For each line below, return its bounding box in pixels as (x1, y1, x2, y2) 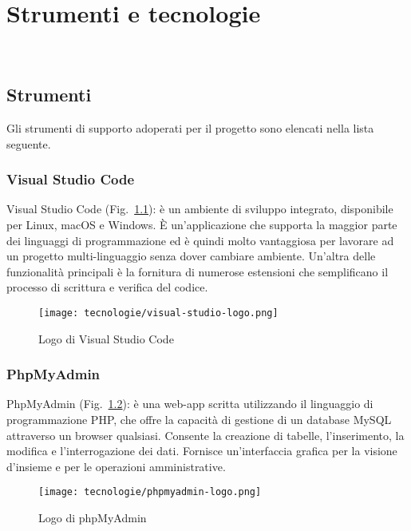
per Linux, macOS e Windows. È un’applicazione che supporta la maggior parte (6, 216, 397, 232)
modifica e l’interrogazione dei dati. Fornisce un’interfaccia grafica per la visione (6, 442, 397, 459)
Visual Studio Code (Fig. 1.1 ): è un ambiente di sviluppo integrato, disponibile (6, 200, 393, 217)
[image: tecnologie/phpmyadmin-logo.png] (38, 486, 262, 498)
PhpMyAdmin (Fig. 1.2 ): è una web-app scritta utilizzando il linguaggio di (6, 395, 373, 412)
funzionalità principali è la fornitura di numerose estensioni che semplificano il (6, 263, 389, 279)
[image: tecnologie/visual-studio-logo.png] (38, 307, 279, 319)
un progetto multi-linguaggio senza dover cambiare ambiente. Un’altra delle (6, 248, 376, 264)
